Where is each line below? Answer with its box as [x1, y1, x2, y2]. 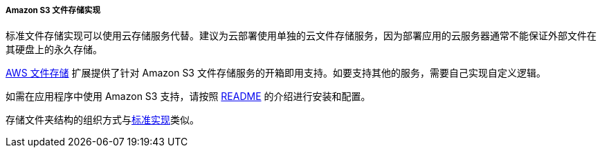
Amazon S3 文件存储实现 [6, 6, 101, 15]
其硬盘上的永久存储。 [6, 43, 102, 56]
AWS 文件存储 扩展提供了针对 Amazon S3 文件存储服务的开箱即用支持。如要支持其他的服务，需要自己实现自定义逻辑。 [6, 67, 546, 79]
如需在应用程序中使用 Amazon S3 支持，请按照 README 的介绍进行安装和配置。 [6, 90, 371, 103]
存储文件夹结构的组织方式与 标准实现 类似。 [6, 114, 199, 126]
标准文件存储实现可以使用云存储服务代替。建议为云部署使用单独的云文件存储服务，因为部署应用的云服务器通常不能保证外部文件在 [6, 30, 596, 42]
